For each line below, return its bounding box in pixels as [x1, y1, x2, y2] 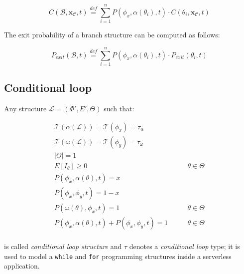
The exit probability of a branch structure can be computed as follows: [4, 29, 220, 40]
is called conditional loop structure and [4, 241, 122, 251]
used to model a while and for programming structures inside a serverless [4, 251, 232, 261]
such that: [104, 103, 134, 114]
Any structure [4, 103, 47, 114]
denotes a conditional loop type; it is [129, 241, 240, 251]
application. [4, 261, 40, 271]
